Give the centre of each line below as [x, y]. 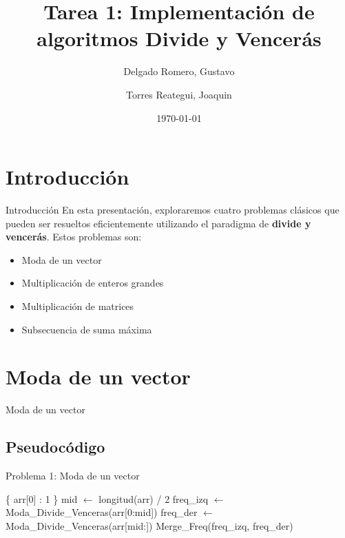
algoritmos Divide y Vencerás [179, 38]
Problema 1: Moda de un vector [73, 476]
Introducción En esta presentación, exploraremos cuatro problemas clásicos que [172, 210]
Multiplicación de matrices [78, 306]
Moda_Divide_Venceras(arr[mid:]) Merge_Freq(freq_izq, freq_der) [149, 525]
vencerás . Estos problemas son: [74, 237]
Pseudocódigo [55, 447]
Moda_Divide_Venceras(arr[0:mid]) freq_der [102, 512]
